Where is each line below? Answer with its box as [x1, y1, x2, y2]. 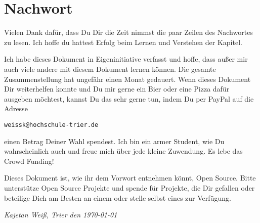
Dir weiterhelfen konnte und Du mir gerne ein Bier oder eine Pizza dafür [4, 83, 230, 94]
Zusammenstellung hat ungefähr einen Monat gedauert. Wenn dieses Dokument [4, 73, 251, 84]
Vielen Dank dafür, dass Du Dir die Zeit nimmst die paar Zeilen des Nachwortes [4, 27, 253, 37]
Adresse [4, 103, 28, 114]
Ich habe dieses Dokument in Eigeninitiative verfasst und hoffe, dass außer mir [4, 54, 248, 64]
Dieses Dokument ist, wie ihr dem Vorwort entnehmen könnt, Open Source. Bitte [4, 172, 256, 183]
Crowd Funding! [4, 155, 54, 166]
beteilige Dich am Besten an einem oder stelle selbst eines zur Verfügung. [4, 192, 231, 203]
